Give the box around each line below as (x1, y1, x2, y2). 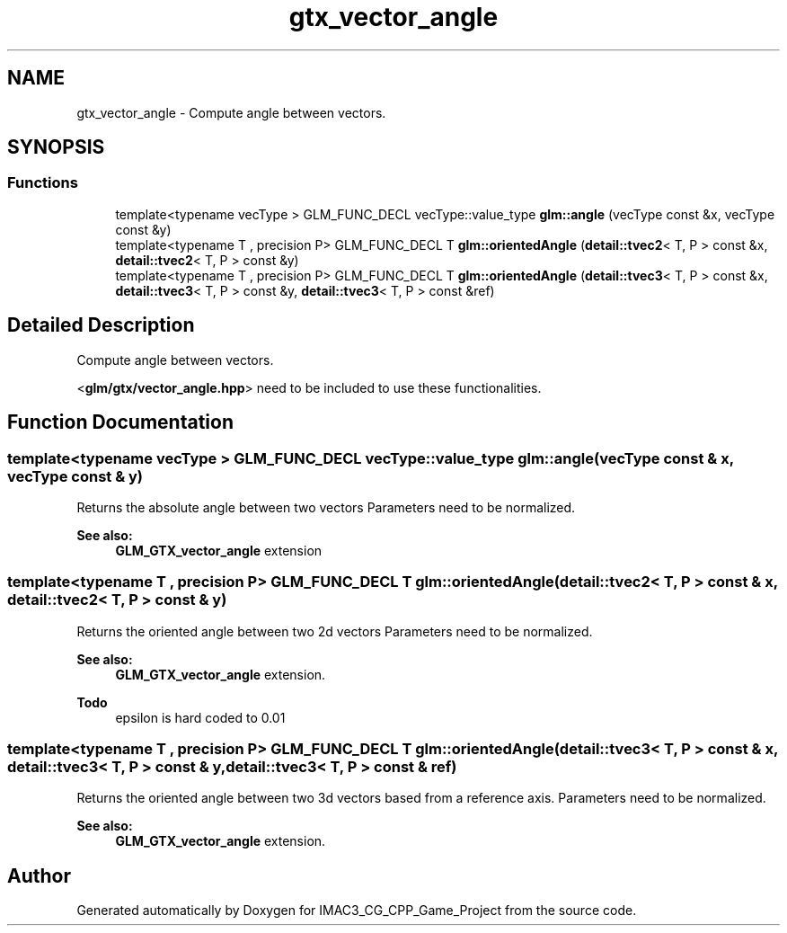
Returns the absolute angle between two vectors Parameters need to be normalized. (76, 499, 576, 515)
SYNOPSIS (7, 136, 105, 159)
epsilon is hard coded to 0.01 (115, 709, 286, 725)
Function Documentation (7, 411, 234, 434)
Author (7, 864, 71, 887)
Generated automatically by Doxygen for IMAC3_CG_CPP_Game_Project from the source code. (76, 902, 637, 919)
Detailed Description (7, 314, 195, 337)
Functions (7, 173, 78, 192)
